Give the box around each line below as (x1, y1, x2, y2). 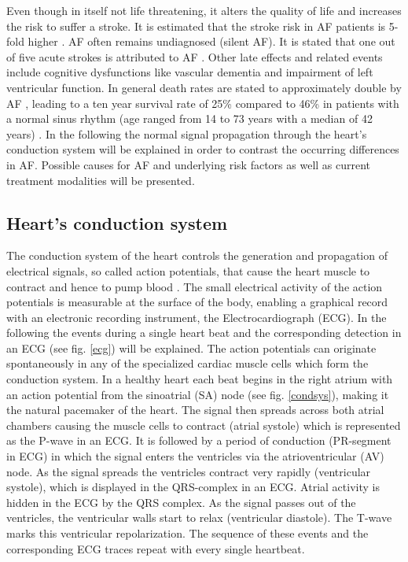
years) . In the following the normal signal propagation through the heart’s (6, 125, 367, 142)
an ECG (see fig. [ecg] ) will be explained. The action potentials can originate (6, 339, 377, 356)
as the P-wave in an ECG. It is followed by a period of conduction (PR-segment (6, 432, 391, 449)
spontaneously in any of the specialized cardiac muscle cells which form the (6, 355, 369, 372)
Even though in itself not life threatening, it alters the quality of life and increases (6, 2, 402, 18)
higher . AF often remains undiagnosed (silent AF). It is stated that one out (28, 33, 395, 50)
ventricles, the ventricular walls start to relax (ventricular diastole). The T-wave (6, 509, 392, 526)
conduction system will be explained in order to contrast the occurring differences (6, 141, 399, 157)
